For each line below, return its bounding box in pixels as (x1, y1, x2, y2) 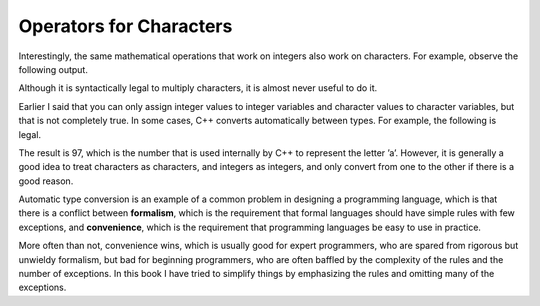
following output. (18, 63, 89, 75)
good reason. (18, 175, 74, 187)
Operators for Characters (18, 15, 233, 37)
